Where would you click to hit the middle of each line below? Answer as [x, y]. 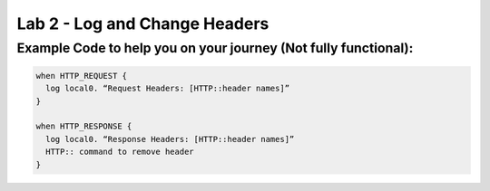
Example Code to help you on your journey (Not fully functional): [215, 48]
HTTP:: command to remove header [120, 152]
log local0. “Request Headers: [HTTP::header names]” [168, 89]
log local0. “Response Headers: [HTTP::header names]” [170, 139]
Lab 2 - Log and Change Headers [143, 24]
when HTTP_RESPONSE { [84, 126]
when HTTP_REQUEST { [81, 76]
